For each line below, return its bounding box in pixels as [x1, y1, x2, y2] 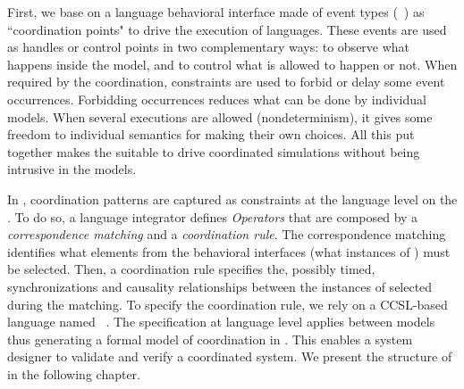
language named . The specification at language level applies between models [7, 312, 435, 331]
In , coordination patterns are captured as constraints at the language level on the [7, 189, 458, 208]
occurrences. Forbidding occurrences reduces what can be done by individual [7, 89, 426, 108]
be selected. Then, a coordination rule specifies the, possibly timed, [7, 260, 375, 278]
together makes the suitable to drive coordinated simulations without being [7, 142, 420, 161]
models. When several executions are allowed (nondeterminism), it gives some [7, 107, 433, 126]
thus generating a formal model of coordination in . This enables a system [7, 329, 413, 348]
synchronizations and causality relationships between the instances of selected [7, 277, 433, 295]
